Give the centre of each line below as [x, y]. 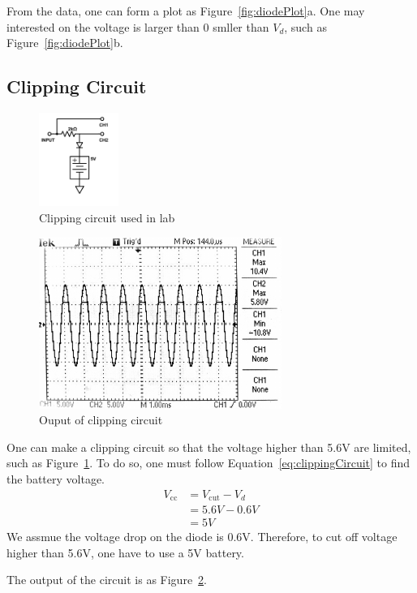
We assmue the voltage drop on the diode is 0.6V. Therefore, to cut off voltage [202, 537]
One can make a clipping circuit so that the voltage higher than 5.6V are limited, [209, 447]
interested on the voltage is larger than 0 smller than [138, 26]
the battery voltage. [56, 478]
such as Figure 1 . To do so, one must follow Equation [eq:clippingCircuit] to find [208, 463]
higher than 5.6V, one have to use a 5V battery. [125, 552]
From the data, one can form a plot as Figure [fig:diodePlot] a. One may [186, 11]
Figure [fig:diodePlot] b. [65, 43]
